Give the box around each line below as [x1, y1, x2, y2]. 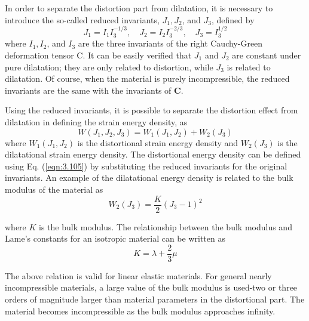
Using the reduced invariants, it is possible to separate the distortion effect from [5, 104, 298, 116]
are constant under [232, 49, 301, 61]
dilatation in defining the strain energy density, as [5, 115, 188, 128]
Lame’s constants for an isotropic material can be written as [5, 232, 225, 245]
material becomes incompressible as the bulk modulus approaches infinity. [5, 304, 276, 317]
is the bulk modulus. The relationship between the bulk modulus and [39, 220, 292, 233]
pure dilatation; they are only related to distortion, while [5, 60, 213, 73]
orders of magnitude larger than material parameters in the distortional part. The [5, 293, 305, 305]
